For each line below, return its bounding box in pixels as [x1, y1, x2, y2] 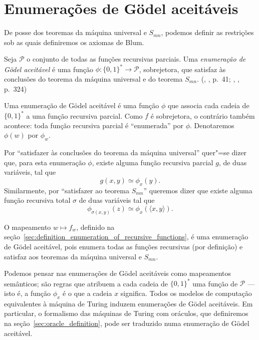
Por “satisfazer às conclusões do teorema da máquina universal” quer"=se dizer [4, 147, 247, 158]
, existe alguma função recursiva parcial [92, 157, 213, 167]
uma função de [192, 278, 238, 288]
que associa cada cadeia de [167, 100, 249, 111]
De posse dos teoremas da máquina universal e [4, 27, 147, 38]
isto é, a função [4, 287, 51, 298]
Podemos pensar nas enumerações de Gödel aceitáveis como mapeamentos [4, 268, 231, 278]
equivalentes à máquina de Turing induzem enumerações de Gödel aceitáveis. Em [4, 298, 253, 308]
